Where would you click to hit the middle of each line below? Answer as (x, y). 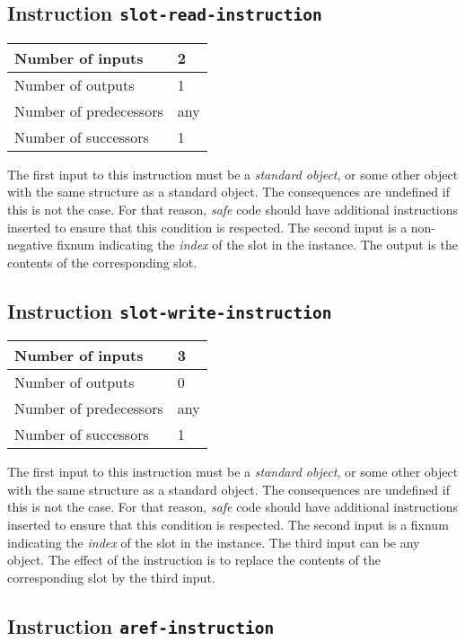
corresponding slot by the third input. (111, 577)
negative (30, 245)
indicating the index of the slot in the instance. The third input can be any (214, 542)
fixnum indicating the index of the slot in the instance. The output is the (257, 245)
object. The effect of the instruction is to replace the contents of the (194, 560)
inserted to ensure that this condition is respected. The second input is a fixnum (228, 524)
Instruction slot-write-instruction (170, 310)
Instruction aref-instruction (141, 625)
